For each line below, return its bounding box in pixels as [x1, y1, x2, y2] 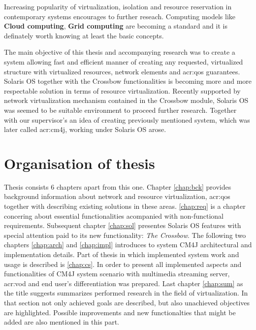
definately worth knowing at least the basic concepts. [4, 30, 164, 40]
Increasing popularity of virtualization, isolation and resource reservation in [4, 1, 232, 11]
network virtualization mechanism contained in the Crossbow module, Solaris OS [4, 95, 249, 105]
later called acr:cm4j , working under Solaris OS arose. [4, 124, 166, 134]
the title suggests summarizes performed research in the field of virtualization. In [4, 288, 248, 298]
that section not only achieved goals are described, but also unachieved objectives [4, 297, 250, 307]
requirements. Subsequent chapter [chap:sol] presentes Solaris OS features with [4, 220, 241, 231]
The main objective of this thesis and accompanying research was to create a [4, 47, 235, 57]
